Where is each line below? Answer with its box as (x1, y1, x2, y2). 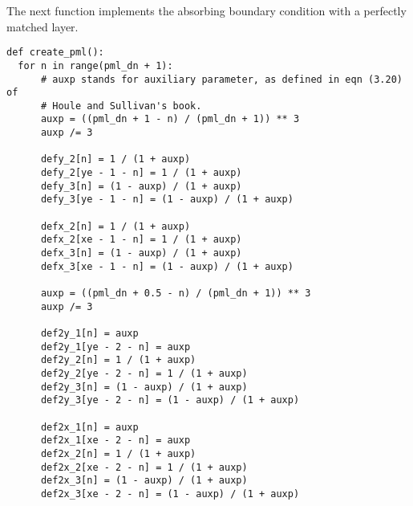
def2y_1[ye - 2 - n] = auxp (40, 341, 191, 353)
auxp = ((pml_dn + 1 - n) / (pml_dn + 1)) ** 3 (40, 113, 300, 125)
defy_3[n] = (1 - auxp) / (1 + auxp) (40, 180, 242, 192)
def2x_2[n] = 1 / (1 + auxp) (40, 447, 196, 459)
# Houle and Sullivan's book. (40, 100, 202, 112)
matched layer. (6, 18, 79, 35)
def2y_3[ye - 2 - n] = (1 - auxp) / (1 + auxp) (40, 394, 300, 406)
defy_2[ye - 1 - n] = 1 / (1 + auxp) (40, 167, 242, 179)
